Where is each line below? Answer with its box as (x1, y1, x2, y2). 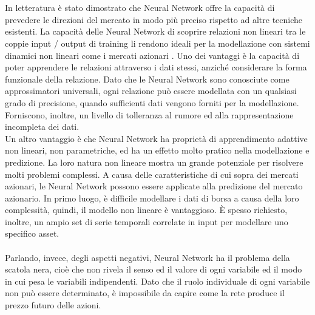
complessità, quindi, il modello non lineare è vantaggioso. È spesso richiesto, (5, 203, 288, 216)
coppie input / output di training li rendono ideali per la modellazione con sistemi (5, 36, 310, 49)
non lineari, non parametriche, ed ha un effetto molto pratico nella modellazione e (5, 144, 310, 157)
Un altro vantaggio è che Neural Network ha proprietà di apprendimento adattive (5, 132, 308, 144)
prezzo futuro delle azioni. (5, 299, 101, 311)
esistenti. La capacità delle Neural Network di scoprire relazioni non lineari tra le (5, 25, 306, 38)
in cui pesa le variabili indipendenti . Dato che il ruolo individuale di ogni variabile (5, 274, 310, 287)
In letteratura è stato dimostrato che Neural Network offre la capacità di (5, 1, 275, 14)
